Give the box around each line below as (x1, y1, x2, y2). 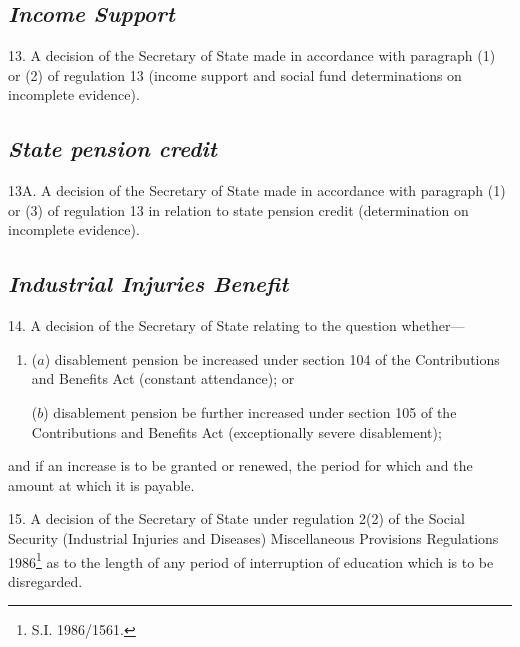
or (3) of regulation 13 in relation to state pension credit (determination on (8, 199, 469, 220)
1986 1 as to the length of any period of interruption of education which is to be (8, 548, 494, 572)
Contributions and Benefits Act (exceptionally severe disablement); (31, 421, 442, 442)
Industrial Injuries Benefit (8, 268, 289, 299)
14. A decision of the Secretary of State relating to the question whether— (8, 315, 465, 336)
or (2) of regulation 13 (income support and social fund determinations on (8, 64, 462, 85)
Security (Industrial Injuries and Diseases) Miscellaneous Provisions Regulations (8, 527, 499, 548)
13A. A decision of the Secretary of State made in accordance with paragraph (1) (8, 180, 506, 201)
